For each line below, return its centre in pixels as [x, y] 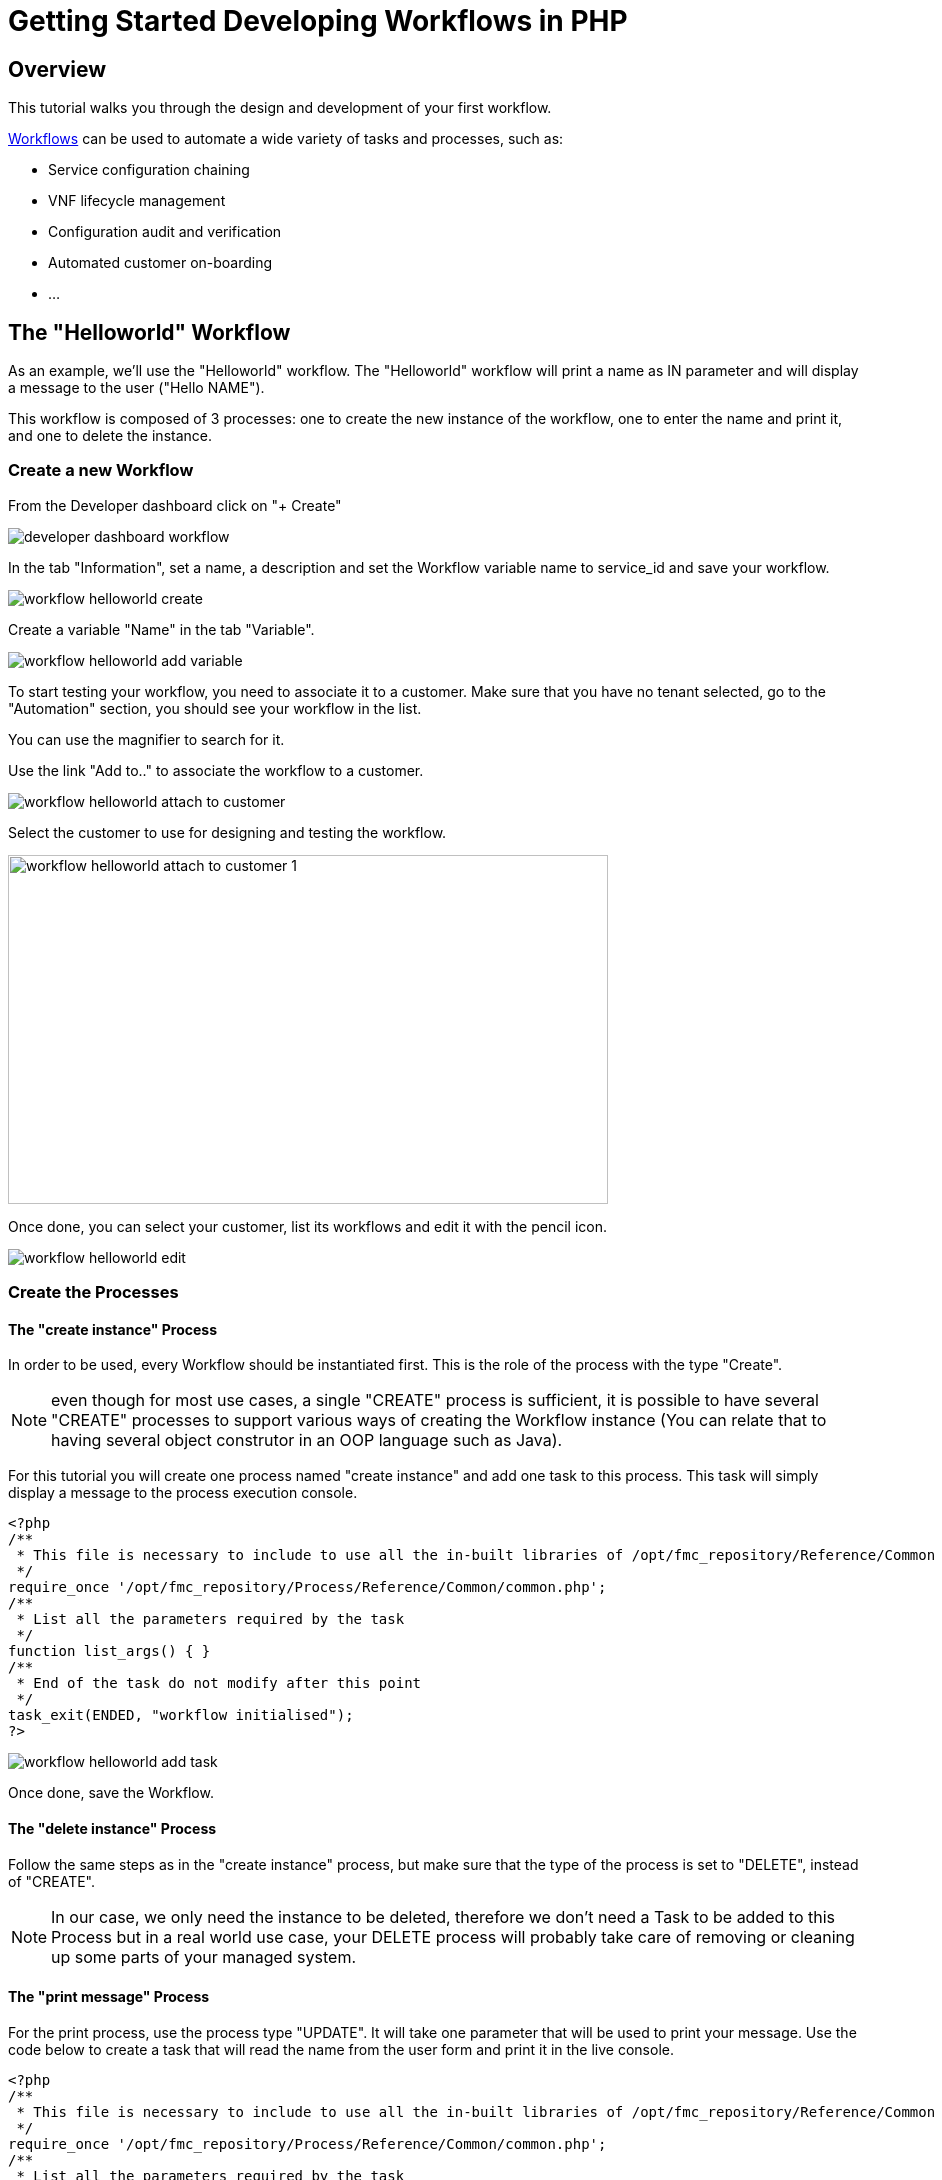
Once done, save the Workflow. [111, 1793]
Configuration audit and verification [165, 232]
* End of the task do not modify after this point [219, 1683]
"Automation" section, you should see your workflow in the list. [215, 708]
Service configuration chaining [149, 170]
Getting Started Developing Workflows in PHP [318, 21]
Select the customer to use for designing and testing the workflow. [227, 832]
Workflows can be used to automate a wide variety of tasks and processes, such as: [286, 139]
